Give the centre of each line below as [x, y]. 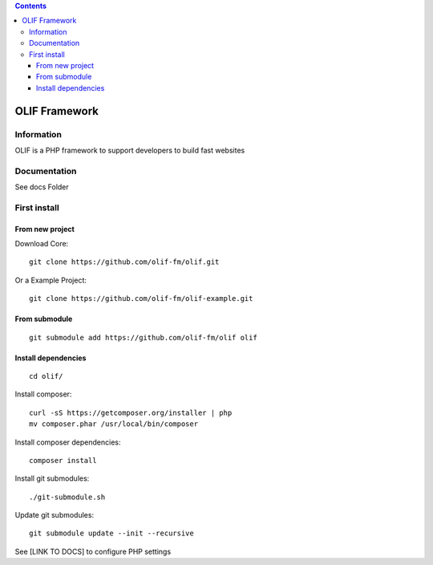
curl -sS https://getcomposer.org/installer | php [131, 413]
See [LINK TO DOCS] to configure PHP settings [93, 551]
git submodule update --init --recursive [111, 533]
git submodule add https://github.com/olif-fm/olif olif [144, 337]
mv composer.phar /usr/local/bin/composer [114, 424]
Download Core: [42, 243]
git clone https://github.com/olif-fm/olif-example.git [141, 299]
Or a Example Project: [51, 280]
